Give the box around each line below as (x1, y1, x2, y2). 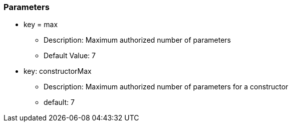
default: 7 (44, 98, 75, 107)
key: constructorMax (24, 67, 92, 76)
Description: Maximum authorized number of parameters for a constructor (44, 82, 288, 91)
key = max (24, 20, 58, 29)
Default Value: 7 (44, 51, 96, 60)
